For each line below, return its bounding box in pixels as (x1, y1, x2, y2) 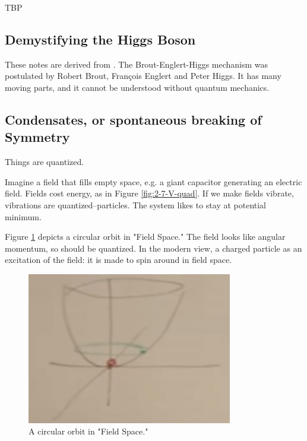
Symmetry (5, 128, 70, 146)
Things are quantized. (5, 156, 84, 168)
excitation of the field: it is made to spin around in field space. (5, 253, 232, 266)
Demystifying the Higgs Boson (5, 30, 196, 48)
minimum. (5, 210, 42, 223)
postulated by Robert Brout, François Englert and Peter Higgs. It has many (5, 69, 281, 82)
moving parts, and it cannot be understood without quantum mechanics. (5, 81, 270, 93)
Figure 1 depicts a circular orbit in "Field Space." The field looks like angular (5, 230, 286, 243)
